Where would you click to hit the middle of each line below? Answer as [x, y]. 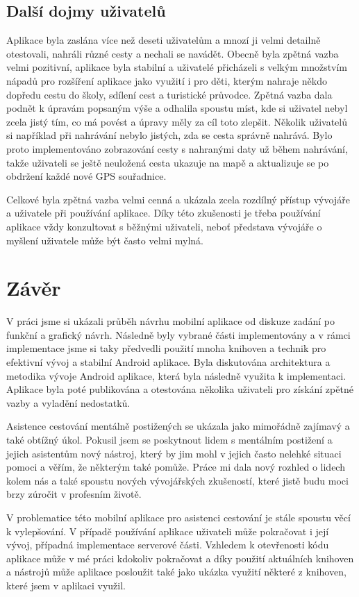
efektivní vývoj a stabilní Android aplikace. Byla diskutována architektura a [168, 362]
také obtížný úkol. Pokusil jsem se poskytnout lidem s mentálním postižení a [169, 439]
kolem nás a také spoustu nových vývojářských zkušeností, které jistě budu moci [177, 480]
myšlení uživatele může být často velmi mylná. [105, 240]
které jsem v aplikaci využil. [66, 585]
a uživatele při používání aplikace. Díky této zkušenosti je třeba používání [164, 213]
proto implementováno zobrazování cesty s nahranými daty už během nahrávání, [177, 148]
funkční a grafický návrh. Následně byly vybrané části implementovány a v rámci [178, 334]
